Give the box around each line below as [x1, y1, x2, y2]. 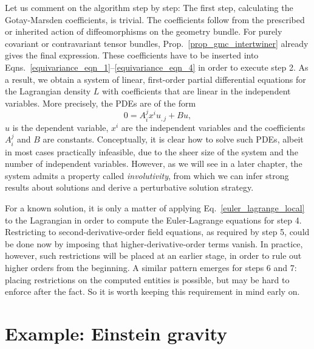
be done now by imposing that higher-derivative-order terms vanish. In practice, [5, 237, 303, 250]
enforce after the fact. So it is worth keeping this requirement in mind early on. [5, 285, 300, 298]
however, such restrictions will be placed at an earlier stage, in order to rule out [5, 249, 302, 262]
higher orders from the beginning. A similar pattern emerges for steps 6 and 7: [5, 261, 297, 273]
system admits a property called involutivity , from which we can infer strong [5, 169, 289, 182]
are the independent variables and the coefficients [121, 121, 305, 133]
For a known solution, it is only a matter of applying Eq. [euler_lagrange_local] [5, 202, 305, 214]
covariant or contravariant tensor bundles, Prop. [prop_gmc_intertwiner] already [5, 37, 309, 49]
